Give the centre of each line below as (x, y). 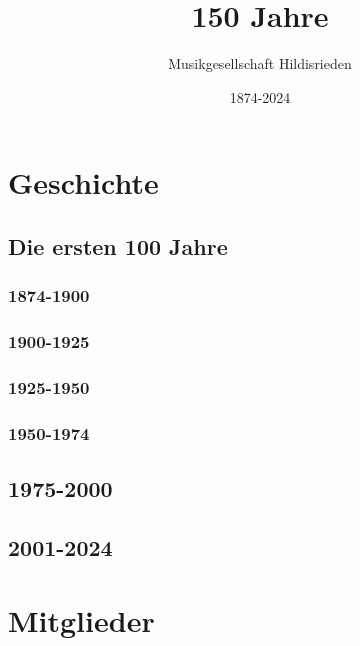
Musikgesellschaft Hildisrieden (260, 63)
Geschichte (83, 182)
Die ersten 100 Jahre (118, 245)
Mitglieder (81, 620)
